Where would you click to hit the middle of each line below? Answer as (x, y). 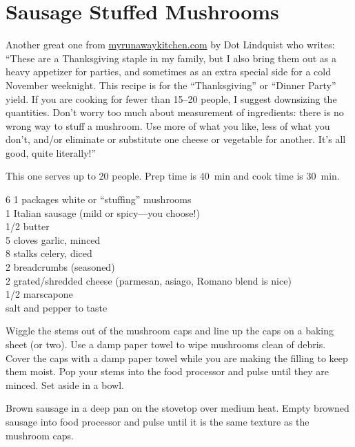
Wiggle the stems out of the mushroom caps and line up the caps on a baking (170, 331)
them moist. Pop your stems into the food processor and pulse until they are (168, 371)
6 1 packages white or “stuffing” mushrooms (99, 199)
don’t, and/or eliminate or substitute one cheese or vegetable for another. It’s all (176, 139)
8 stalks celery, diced (49, 253)
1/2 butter (28, 226)
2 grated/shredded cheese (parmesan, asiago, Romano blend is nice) (149, 280)
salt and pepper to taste (57, 307)
